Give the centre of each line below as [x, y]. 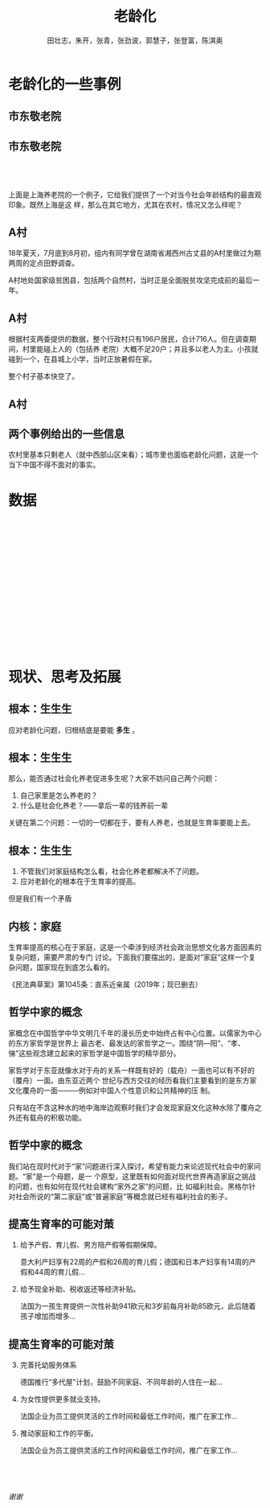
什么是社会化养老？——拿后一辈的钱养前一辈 [94, 806]
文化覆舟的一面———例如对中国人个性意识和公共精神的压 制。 [111, 1090]
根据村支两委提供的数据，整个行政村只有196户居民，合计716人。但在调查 [129, 339]
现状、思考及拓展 [65, 677]
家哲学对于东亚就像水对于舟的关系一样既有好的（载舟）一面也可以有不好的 [131, 1070]
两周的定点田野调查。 [43, 263]
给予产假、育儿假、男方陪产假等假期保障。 [90, 1245]
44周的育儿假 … [59, 1272]
